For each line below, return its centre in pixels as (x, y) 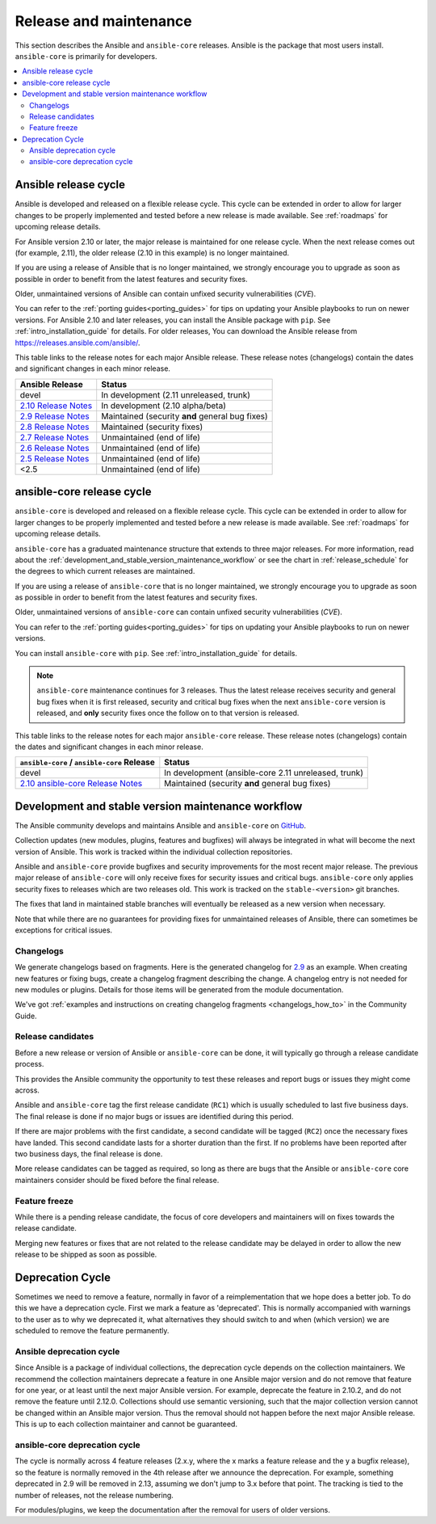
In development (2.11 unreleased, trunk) (176, 394)
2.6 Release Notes (55, 448)
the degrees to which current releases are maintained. (105, 571)
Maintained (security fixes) (152, 427)
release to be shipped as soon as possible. (86, 1255)
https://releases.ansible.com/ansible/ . (78, 343)
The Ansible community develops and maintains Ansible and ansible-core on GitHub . (161, 825)
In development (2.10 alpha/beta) (163, 406)
